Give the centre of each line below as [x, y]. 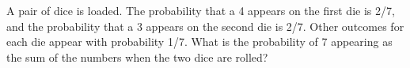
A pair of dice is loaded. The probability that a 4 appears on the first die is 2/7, [201, 10]
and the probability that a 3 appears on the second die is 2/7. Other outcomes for [205, 26]
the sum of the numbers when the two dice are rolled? [137, 57]
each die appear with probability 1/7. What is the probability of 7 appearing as [199, 42]
